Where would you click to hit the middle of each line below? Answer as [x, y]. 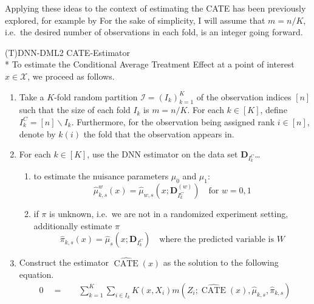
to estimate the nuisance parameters [101, 176]
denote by [37, 133]
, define [274, 110]
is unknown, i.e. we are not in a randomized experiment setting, [169, 214]
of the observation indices [244, 96]
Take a [32, 96]
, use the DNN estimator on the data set [162, 154]
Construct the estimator [64, 262]
